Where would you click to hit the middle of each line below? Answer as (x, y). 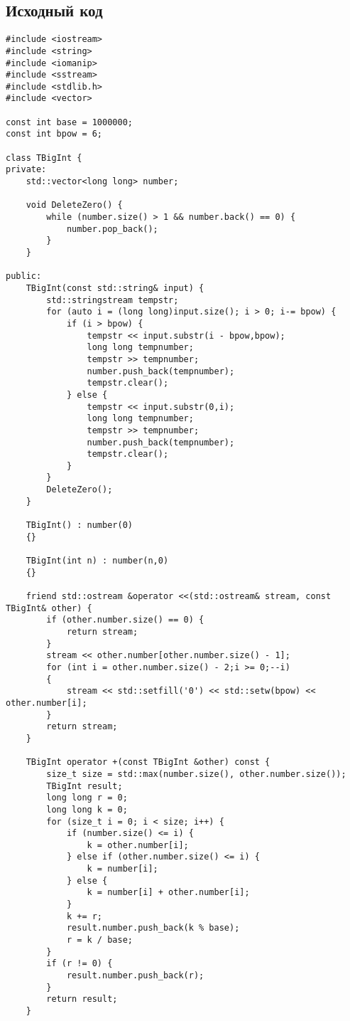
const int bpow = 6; (54, 134)
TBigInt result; (84, 786)
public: (24, 276)
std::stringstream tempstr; (113, 300)
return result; (82, 999)
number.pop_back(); (112, 229)
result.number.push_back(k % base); (153, 928)
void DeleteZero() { (74, 205)
